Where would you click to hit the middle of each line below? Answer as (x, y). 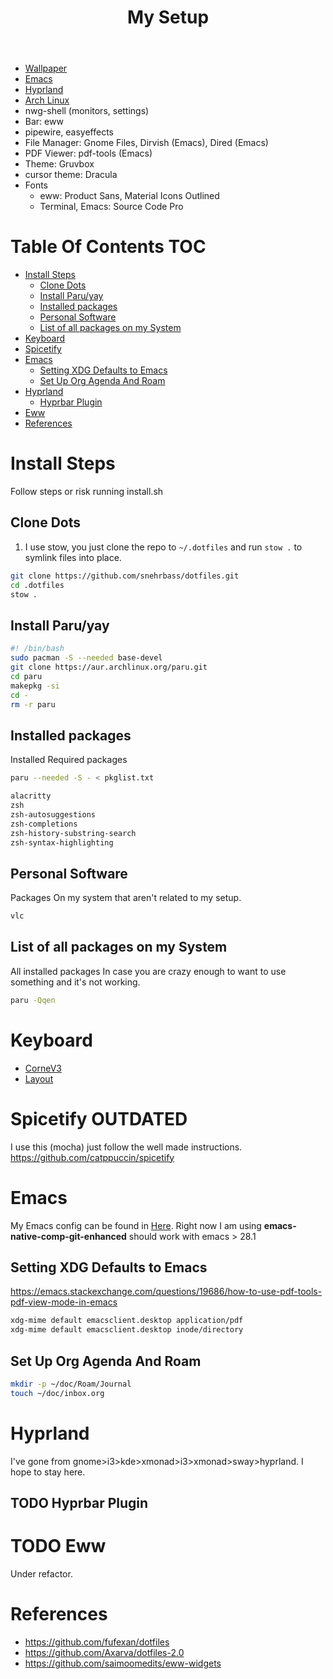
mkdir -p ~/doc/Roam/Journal (71, 1384)
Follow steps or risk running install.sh (87, 492)
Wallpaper (46, 68)
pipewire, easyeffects (69, 132)
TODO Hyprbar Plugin (79, 1503)
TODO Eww (58, 1546)
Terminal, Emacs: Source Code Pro (111, 207)
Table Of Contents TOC (108, 247)
